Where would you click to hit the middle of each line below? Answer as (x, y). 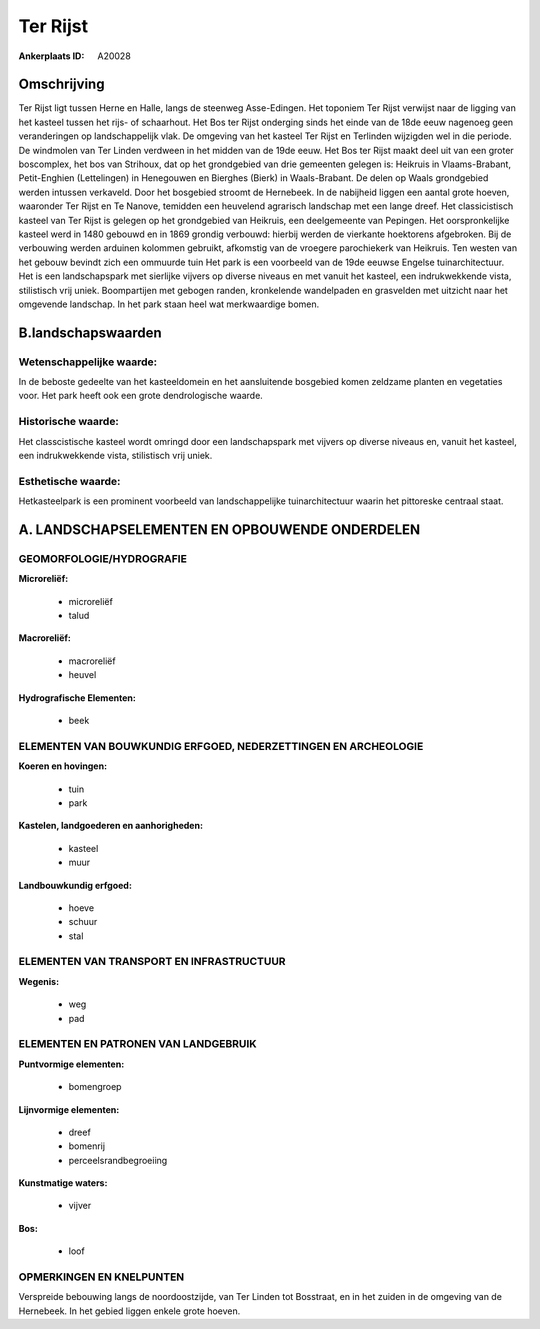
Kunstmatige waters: (63, 1183)
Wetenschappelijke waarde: (88, 362)
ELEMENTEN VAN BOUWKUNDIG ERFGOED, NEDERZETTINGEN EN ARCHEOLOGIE (221, 746)
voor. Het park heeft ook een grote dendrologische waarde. (141, 396)
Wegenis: (39, 981)
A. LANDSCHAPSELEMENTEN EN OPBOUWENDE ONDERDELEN (219, 529)
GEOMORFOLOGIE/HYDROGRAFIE (102, 558)
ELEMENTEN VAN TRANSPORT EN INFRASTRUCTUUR (152, 962)
